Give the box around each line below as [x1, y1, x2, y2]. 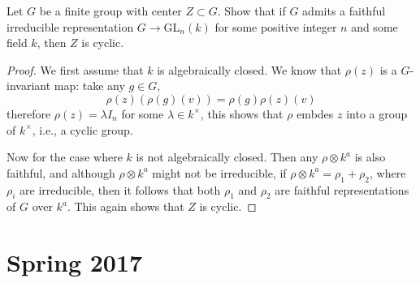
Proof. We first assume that [6, 61, 144, 78]
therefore [6, 105, 51, 122]
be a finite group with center [39, 2, 182, 19]
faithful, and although [6, 164, 115, 181]
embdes [297, 105, 334, 122]
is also [354, 148, 386, 165]
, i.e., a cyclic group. [32, 121, 133, 138]
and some [351, 18, 398, 35]
